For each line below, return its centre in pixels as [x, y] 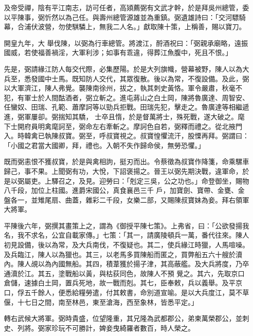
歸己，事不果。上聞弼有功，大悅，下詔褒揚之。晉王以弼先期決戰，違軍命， [123, 171]
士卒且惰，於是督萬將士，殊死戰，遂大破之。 [166, 116]
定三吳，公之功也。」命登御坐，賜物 [193, 180]
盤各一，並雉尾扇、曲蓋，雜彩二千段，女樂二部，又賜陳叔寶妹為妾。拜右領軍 [126, 199]
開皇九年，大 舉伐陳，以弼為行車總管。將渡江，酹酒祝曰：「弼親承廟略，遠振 [126, 43]
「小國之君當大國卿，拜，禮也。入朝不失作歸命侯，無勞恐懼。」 [104, 145]
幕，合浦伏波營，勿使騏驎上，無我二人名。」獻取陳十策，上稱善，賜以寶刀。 [125, 27]
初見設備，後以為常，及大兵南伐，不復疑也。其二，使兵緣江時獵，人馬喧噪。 [126, 245]
